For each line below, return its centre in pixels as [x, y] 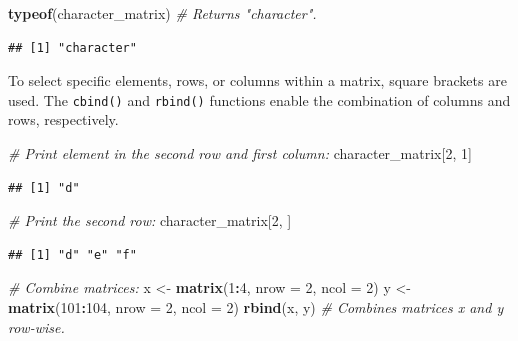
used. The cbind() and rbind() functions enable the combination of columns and [259, 99]
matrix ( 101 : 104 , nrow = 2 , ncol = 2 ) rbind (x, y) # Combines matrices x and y [256, 307]
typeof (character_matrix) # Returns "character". [162, 13]
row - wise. [36, 326]
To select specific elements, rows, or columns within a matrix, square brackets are [257, 80]
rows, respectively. [63, 119]
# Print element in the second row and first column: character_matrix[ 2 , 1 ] [240, 153]
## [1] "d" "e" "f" [72, 254]
